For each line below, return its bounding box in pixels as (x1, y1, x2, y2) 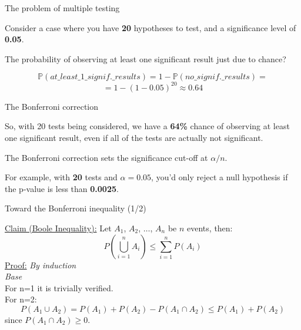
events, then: (187, 222, 233, 234)
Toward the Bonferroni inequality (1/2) (5, 202, 146, 214)
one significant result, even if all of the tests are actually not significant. (5, 132, 263, 144)
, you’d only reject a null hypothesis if (151, 171, 288, 183)
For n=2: (5, 293, 37, 305)
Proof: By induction (5, 258, 76, 271)
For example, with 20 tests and (5, 171, 118, 183)
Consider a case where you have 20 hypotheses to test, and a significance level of (5, 21, 296, 33)
